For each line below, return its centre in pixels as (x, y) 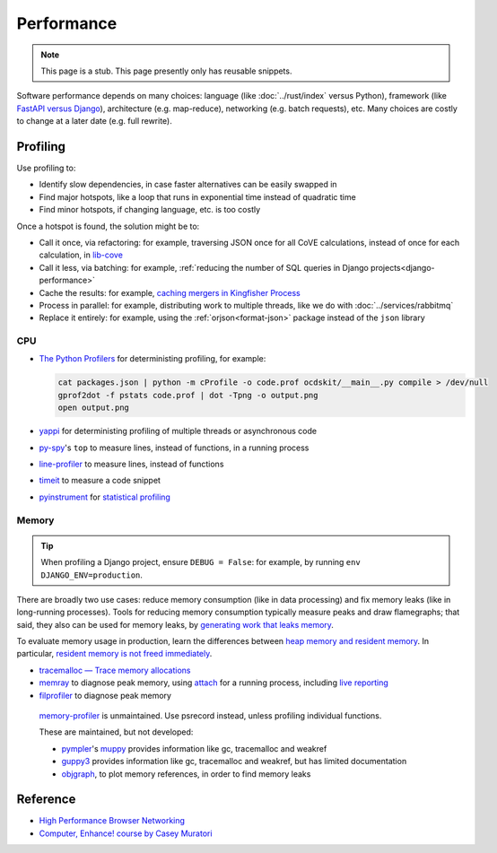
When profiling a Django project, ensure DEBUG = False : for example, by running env (201, 562)
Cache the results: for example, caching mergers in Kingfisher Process (170, 292)
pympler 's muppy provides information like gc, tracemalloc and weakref (194, 748)
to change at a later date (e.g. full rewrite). (94, 121)
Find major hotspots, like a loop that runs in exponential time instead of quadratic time (197, 196)
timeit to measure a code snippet (100, 481)
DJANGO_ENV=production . (92, 575)
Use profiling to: (46, 168)
